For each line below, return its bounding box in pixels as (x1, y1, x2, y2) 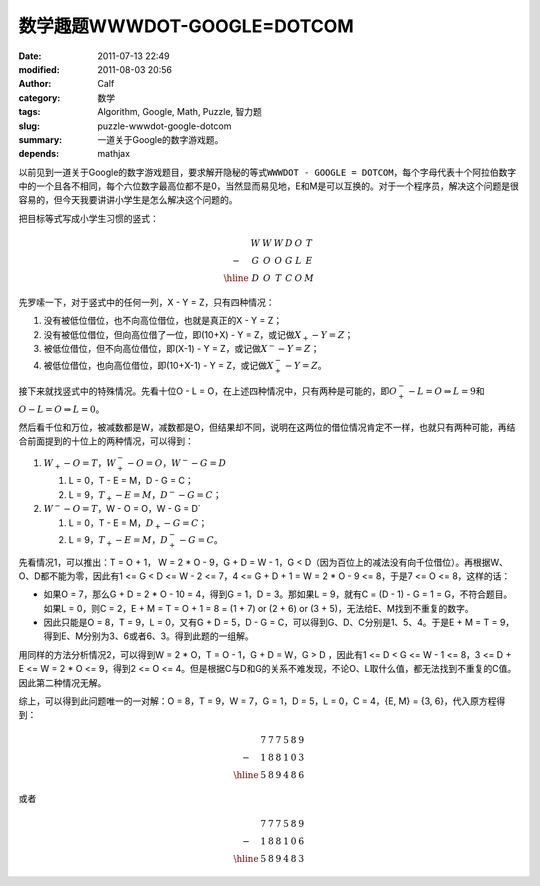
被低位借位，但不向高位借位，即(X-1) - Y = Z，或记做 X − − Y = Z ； (43, 341, 320, 354)
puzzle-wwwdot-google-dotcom (97, 120, 232, 132)
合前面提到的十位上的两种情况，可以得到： (18, 435, 194, 447)
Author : (18, 78, 52, 90)
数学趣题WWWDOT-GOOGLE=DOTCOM (18, 15, 354, 37)
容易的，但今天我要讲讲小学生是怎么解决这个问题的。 (18, 194, 238, 206)
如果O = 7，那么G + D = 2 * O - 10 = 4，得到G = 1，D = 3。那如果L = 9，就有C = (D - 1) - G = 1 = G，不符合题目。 (43, 588, 513, 600)
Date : (18, 50, 42, 62)
